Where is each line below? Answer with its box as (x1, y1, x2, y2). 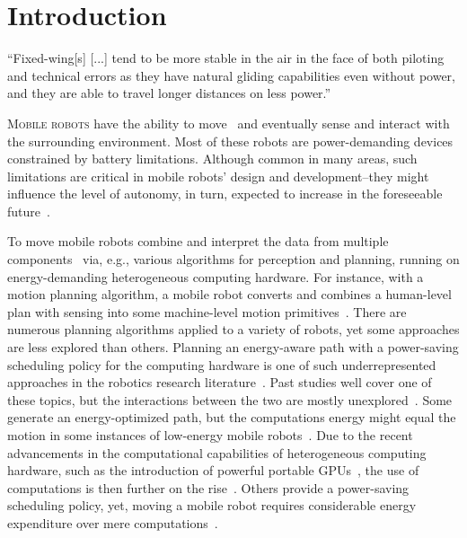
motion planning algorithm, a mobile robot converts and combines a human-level (7, 285, 452, 304)
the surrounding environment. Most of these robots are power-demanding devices (7, 131, 454, 150)
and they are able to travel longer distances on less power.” (7, 84, 331, 102)
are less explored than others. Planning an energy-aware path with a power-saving (7, 338, 459, 357)
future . (7, 201, 50, 220)
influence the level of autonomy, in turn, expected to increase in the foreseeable (7, 184, 443, 203)
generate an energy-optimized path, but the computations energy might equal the (7, 408, 456, 427)
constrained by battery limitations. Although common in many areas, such (7, 149, 418, 168)
